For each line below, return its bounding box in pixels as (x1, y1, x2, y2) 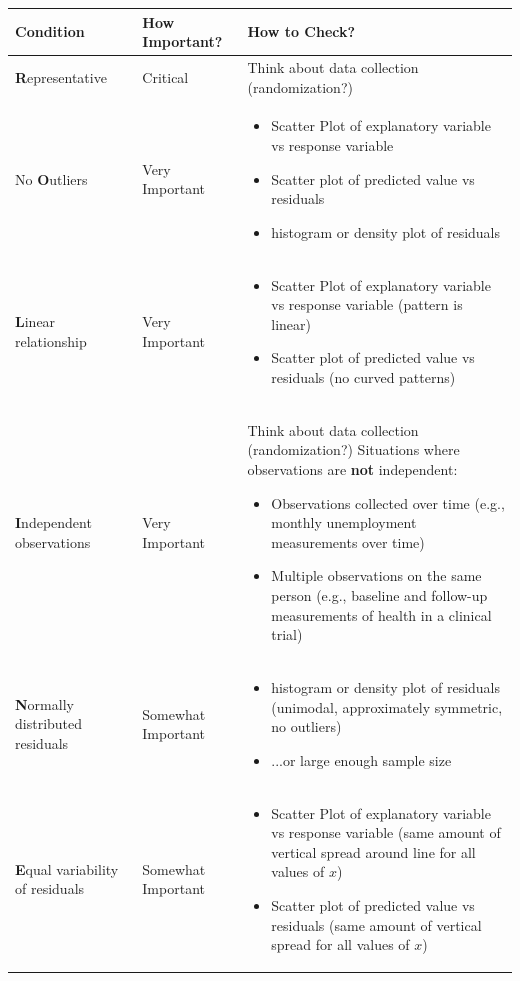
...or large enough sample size (271, 749, 452, 770)
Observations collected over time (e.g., (271, 492, 505, 513)
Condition (15, 21, 85, 42)
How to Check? (247, 21, 356, 42)
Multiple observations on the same (271, 565, 482, 586)
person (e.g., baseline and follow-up (271, 584, 488, 605)
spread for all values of (271, 934, 410, 955)
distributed (15, 713, 83, 734)
